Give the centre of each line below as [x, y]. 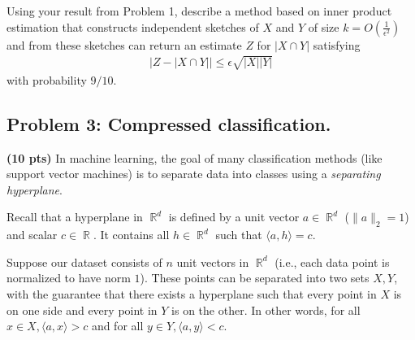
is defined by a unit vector [234, 217]
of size [324, 26]
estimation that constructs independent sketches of [133, 26]
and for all [117, 326]
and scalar [32, 235]
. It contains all [131, 235]
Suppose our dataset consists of [84, 262]
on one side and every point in [82, 309]
